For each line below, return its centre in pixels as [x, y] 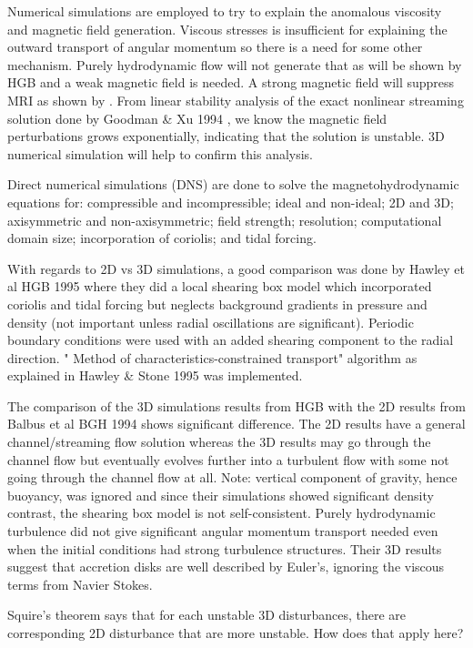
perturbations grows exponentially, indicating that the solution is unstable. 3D [226, 136]
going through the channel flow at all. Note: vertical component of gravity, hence [232, 477]
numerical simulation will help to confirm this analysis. [161, 153]
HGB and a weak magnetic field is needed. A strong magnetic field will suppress [231, 82]
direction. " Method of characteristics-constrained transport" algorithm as [212, 357]
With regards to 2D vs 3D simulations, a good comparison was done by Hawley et [236, 268]
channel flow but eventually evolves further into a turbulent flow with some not [228, 459]
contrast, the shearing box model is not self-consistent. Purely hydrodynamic [221, 513]
